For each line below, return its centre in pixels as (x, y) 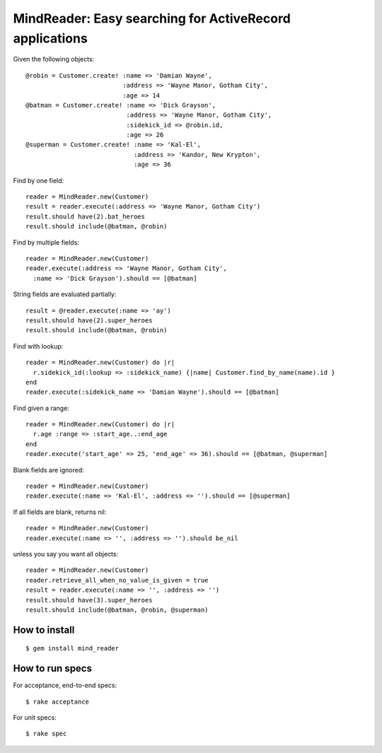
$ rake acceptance (58, 701)
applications (50, 38)
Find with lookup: (38, 346)
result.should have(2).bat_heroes (85, 216)
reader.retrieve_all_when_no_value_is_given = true (117, 580)
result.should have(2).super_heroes (89, 320)
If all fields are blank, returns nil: (60, 512)
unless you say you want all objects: (66, 554)
